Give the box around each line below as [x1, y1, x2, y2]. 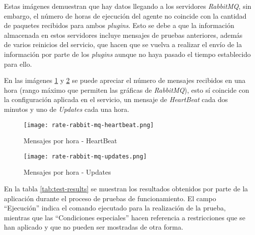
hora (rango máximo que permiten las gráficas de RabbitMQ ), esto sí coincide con [4, 84, 249, 95]
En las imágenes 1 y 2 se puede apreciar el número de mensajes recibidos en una [4, 75, 246, 85]
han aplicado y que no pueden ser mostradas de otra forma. [4, 222, 183, 232]
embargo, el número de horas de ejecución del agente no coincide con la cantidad [4, 10, 247, 21]
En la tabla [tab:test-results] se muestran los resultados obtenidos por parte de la [4, 183, 248, 194]
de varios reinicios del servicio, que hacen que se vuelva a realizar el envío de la [4, 39, 242, 50]
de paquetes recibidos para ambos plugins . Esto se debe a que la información [4, 20, 234, 30]
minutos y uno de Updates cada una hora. [4, 104, 129, 114]
